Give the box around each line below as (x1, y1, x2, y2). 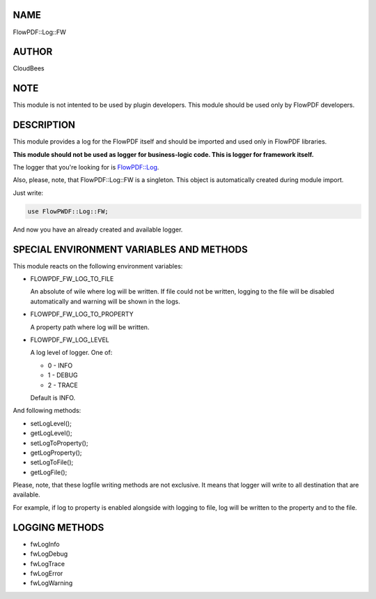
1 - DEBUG (47, 371, 78, 379)
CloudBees (13, 64, 45, 73)
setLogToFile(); (30, 458, 74, 467)
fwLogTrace (30, 559, 65, 568)
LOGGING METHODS (13, 522, 104, 533)
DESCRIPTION (13, 119, 76, 131)
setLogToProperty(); (30, 439, 88, 447)
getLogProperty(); (30, 448, 82, 457)
